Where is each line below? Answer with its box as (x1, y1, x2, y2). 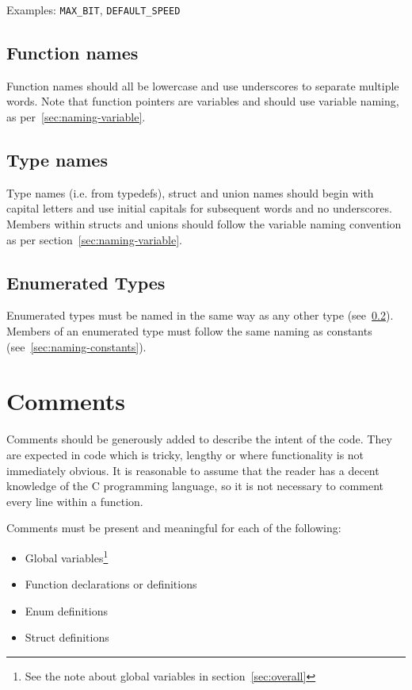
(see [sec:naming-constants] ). (6, 338, 147, 355)
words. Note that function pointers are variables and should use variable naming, (6, 93, 399, 109)
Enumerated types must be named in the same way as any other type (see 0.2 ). (6, 307, 394, 324)
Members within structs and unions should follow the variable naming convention (6, 216, 402, 232)
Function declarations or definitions (25, 576, 197, 592)
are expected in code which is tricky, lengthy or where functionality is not (6, 446, 364, 462)
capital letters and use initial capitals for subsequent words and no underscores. (6, 200, 392, 217)
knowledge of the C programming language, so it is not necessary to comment (6, 477, 383, 494)
